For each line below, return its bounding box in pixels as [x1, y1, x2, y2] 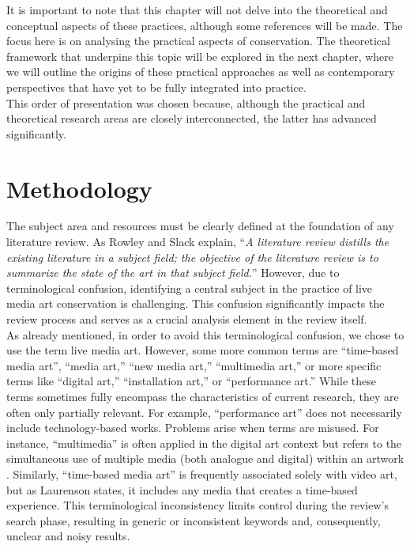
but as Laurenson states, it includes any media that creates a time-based [6, 481, 358, 498]
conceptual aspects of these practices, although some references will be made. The [6, 17, 403, 33]
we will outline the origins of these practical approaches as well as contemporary [6, 63, 395, 80]
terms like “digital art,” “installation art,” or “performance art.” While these [6, 373, 376, 389]
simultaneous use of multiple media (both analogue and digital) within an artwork [6, 450, 404, 467]
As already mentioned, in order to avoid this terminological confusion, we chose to [6, 326, 404, 343]
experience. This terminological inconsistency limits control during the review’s [6, 497, 389, 513]
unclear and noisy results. [6, 528, 130, 544]
